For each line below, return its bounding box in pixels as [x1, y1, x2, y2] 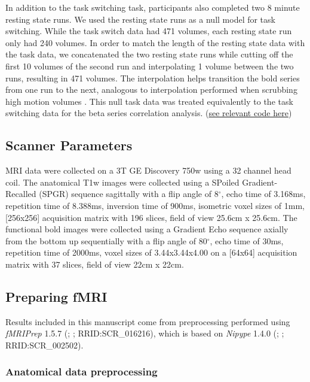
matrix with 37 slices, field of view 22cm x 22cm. [5, 257, 184, 270]
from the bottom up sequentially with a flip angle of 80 [5, 234, 207, 247]
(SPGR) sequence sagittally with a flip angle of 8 [39, 187, 219, 200]
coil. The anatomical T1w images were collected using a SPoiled [5, 175, 240, 188]
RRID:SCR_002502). [5, 338, 84, 351]
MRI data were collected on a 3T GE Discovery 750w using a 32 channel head [5, 164, 291, 177]
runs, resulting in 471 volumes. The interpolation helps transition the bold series [5, 71, 300, 84]
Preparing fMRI [5, 287, 108, 305]
